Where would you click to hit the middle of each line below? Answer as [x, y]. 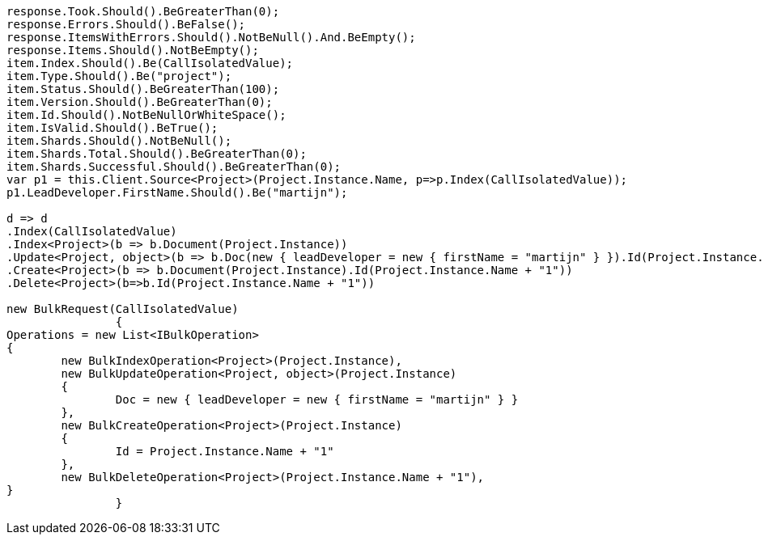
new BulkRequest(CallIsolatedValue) [123, 309]
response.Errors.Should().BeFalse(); [126, 24]
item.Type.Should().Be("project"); [119, 76]
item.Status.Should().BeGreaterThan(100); [143, 89]
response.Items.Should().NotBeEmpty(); [133, 50]
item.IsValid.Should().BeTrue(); [112, 128]
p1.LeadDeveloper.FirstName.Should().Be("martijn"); [177, 192]
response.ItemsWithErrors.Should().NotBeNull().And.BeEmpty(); [211, 37]
